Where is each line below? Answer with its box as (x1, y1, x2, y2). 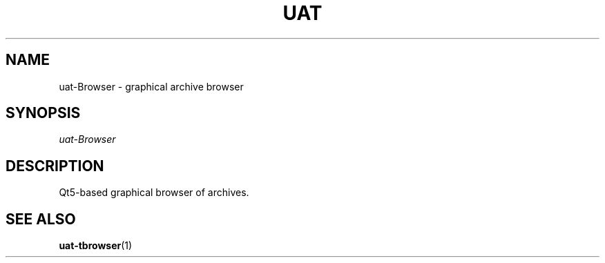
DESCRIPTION (6, 157, 104, 175)
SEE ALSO (6, 210, 76, 228)
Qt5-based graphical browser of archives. (59, 186, 249, 199)
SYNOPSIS (6, 104, 81, 122)
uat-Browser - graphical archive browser (59, 80, 244, 92)
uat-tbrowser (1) (59, 240, 133, 252)
